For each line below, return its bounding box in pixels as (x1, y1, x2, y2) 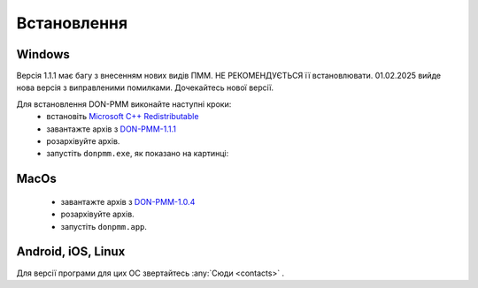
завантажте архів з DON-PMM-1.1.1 (46, 124, 177, 134)
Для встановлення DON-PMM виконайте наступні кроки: (16, 98, 232, 110)
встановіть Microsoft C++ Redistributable (46, 111, 199, 122)
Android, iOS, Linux (16, 244, 126, 260)
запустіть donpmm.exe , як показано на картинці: (46, 148, 229, 159)
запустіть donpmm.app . (60, 221, 148, 231)
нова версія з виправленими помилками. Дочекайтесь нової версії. (16, 82, 274, 93)
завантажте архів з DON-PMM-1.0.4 (60, 196, 196, 207)
